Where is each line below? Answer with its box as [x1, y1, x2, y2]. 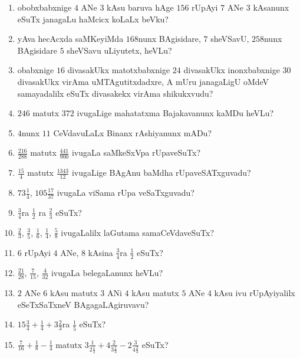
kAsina [88, 246, 113, 258]
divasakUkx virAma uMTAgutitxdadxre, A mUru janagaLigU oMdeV [17, 75, 269, 87]
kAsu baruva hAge [107, 1, 174, 13]
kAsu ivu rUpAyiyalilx [214, 287, 295, 299]
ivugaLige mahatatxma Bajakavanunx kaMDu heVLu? [77, 107, 274, 119]
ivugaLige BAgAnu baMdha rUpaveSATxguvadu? [71, 166, 251, 179]
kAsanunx [253, 1, 289, 13]
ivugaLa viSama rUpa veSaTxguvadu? [57, 186, 194, 198]
